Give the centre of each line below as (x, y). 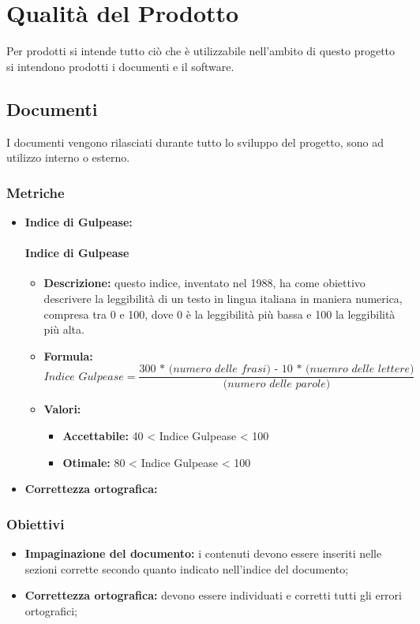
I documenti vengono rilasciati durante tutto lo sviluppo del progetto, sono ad (195, 142)
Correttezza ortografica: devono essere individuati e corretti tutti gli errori (213, 595)
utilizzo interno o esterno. (68, 157)
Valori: (62, 409)
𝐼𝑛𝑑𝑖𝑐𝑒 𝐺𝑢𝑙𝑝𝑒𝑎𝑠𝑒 (84, 377)
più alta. (64, 329)
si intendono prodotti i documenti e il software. (120, 66)
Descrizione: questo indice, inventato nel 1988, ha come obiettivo (204, 283)
